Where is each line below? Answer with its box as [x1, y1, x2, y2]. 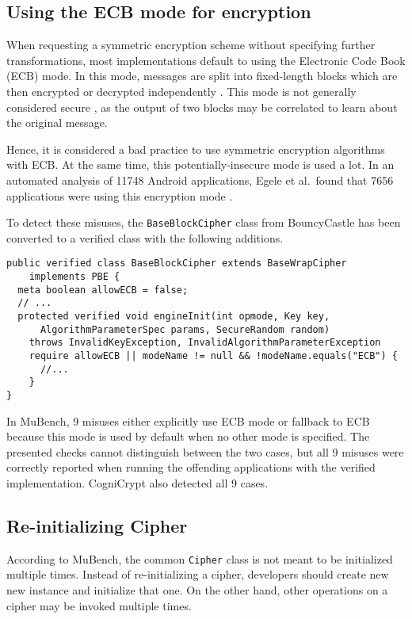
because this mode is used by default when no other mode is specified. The [6, 428, 370, 445]
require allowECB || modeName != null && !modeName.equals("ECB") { [29, 350, 398, 361]
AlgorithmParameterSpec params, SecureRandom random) [40, 323, 330, 335]
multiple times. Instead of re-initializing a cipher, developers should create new [6, 566, 389, 583]
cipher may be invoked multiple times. [6, 597, 192, 613]
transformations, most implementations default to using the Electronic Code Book [6, 52, 406, 68]
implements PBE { [29, 271, 120, 283]
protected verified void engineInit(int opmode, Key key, [17, 311, 330, 323]
